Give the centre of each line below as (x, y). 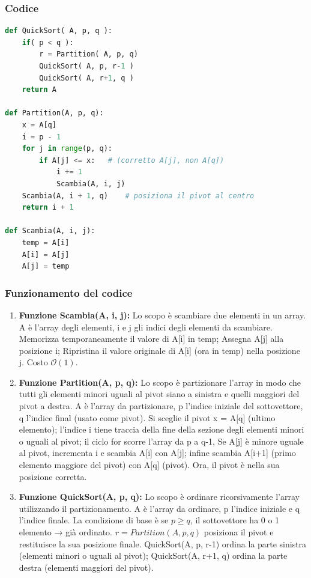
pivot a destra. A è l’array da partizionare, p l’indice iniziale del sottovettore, (161, 406)
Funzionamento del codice (69, 292)
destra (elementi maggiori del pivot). (86, 567)
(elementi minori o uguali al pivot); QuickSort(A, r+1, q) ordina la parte (153, 555)
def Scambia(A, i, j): (50, 231)
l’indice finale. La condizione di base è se (94, 520)
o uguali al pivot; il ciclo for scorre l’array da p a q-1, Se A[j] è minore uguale (161, 441)
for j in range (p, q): (67, 149)
